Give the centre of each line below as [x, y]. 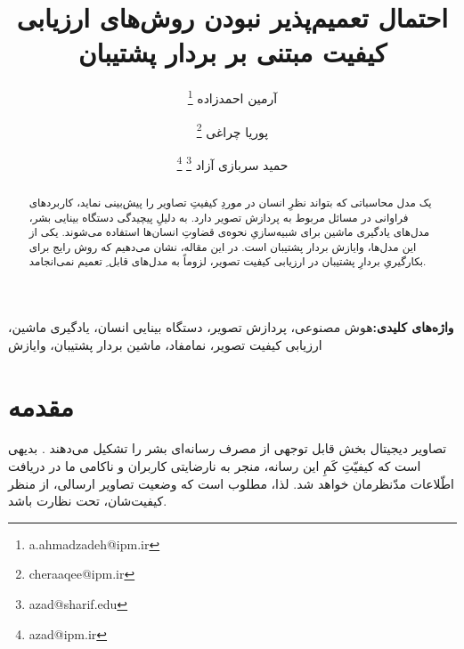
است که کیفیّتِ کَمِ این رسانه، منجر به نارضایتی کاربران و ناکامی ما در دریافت [215, 466]
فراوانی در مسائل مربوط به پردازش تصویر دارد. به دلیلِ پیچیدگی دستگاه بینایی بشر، [219, 217]
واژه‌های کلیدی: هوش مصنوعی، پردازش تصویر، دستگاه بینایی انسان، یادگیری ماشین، [231, 327]
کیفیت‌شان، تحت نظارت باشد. [88, 501]
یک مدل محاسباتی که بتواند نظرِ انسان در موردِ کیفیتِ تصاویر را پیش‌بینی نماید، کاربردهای [230, 202]
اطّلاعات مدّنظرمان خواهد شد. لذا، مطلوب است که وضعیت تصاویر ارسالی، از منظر [231, 483]
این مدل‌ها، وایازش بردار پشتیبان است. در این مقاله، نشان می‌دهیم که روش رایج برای [223, 246]
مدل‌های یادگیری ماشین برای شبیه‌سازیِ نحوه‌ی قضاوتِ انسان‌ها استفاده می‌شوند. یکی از [229, 232]
